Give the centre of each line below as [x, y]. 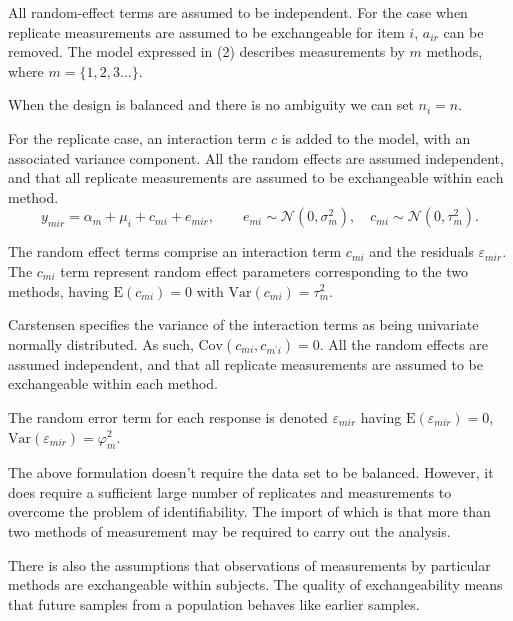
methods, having [58, 290]
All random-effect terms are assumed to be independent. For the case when [238, 12]
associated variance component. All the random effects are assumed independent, [256, 157]
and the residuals [421, 251]
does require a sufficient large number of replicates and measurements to [230, 491]
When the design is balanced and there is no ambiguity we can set [211, 104]
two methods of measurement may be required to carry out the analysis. [229, 531]
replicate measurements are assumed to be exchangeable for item [206, 31]
